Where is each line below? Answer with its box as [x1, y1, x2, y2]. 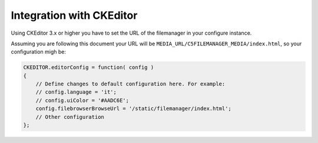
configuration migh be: [11, 48, 67, 55]
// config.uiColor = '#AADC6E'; [35, 97, 130, 104]
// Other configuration [35, 114, 104, 120]
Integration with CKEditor [11, 9, 138, 22]
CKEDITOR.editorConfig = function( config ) [23, 64, 154, 71]
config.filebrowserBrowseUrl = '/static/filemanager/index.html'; [35, 105, 232, 112]
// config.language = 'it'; [35, 89, 117, 95]
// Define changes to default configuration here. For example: [35, 81, 226, 88]
